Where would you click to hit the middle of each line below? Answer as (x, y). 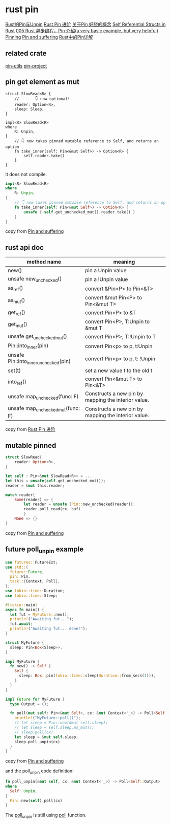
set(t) (15, 371)
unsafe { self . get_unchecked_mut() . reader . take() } (80, 212)
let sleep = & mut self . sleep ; (47, 737)
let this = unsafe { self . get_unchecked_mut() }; (55, 481)
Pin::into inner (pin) (28, 346)
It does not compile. (26, 174)
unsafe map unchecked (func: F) (43, 397)
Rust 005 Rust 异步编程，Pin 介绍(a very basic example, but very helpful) (82, 30)
